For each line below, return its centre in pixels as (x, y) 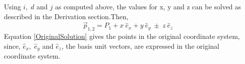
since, (12, 46)
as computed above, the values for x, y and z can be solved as (148, 6)
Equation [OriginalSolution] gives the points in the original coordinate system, (122, 36)
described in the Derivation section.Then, (66, 16)
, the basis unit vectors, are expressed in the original (140, 46)
